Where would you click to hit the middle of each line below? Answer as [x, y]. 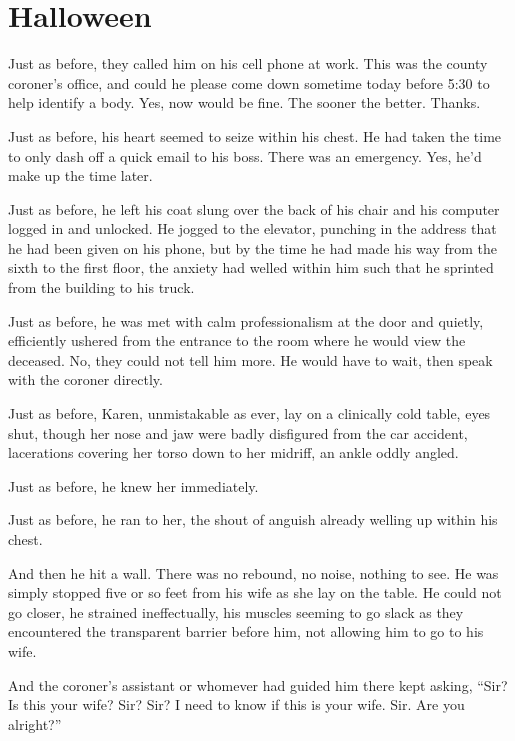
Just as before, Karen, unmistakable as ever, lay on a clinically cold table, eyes [249, 413]
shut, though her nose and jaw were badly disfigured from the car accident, [238, 432]
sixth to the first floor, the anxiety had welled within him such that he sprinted [251, 267]
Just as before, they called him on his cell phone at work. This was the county [248, 63]
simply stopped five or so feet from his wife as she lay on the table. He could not [255, 592]
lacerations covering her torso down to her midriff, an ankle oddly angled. [233, 452]
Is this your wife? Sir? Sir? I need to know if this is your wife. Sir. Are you [236, 704]
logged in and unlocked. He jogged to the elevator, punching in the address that [252, 228]
